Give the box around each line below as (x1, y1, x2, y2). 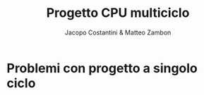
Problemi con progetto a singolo (6, 60, 198, 76)
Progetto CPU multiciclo (46, 5, 190, 21)
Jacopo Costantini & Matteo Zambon (64, 28, 172, 37)
